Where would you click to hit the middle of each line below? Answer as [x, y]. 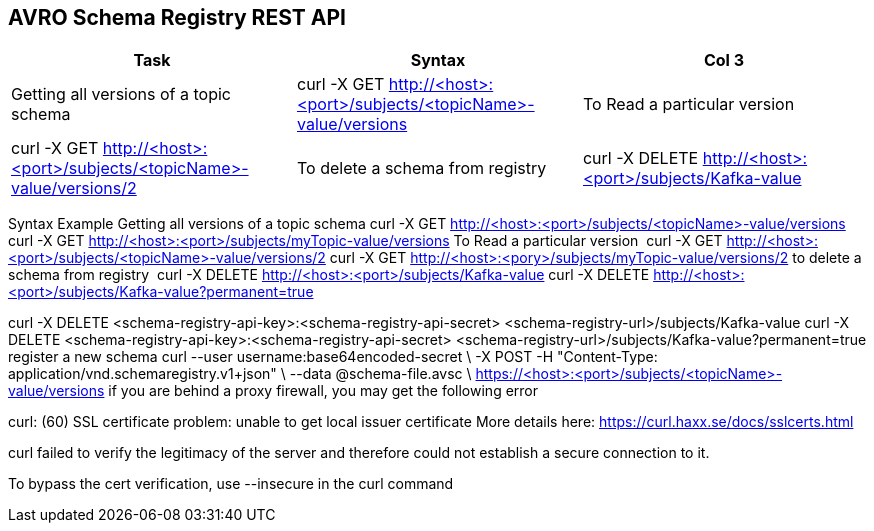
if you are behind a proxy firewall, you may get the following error [323, 391]
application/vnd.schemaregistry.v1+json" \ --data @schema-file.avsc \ [240, 374]
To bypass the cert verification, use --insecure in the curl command [231, 484]
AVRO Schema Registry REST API [177, 17]
